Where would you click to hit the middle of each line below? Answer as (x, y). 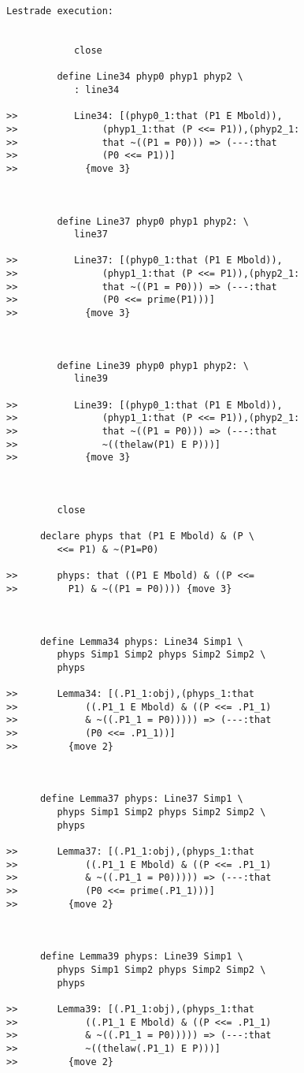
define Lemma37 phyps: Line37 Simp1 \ (141, 799)
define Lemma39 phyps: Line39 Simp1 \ (141, 957)
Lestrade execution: (60, 11)
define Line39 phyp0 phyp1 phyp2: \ (153, 365)
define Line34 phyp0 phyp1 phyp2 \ (150, 77)
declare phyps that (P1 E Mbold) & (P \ (147, 536)
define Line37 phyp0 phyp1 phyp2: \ (153, 221)
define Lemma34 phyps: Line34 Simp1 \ (141, 641)
